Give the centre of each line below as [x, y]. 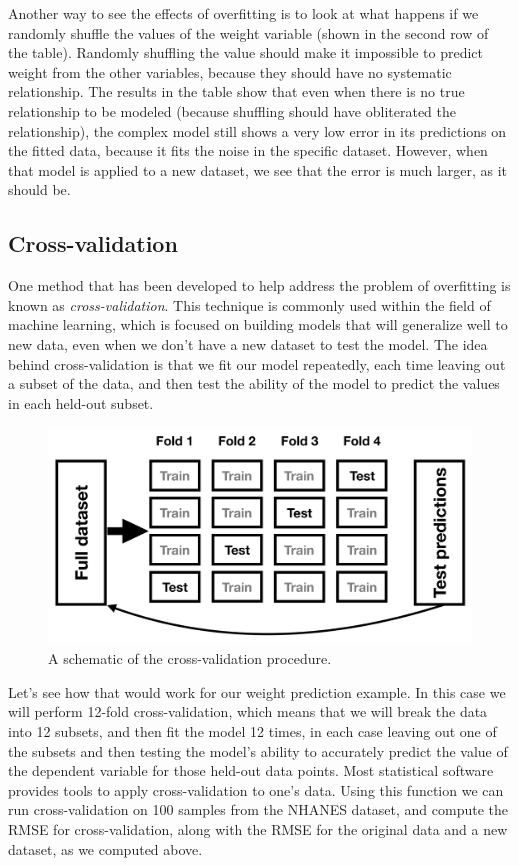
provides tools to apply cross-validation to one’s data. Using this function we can [256, 789]
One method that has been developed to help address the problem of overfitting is [259, 285]
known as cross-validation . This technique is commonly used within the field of [249, 304]
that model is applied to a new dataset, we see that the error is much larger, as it [258, 169]
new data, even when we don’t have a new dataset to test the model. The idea [248, 343]
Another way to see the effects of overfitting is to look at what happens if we [243, 13]
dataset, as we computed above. [105, 848]
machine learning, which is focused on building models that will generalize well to [258, 324]
